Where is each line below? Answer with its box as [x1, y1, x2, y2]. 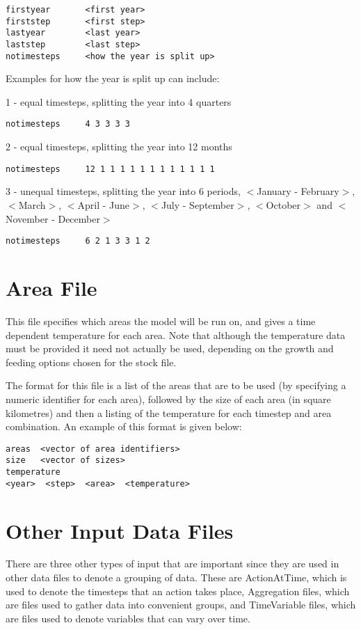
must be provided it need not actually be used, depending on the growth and [6, 341, 334, 356]
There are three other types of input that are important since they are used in [6, 556, 339, 571]
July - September [161, 197, 234, 212]
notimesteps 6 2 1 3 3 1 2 [6, 236, 150, 246]
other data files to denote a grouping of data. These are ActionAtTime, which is [6, 570, 347, 585]
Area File [6, 274, 97, 301]
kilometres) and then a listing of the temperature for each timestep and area [6, 405, 332, 420]
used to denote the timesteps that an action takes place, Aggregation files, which [6, 583, 350, 598]
